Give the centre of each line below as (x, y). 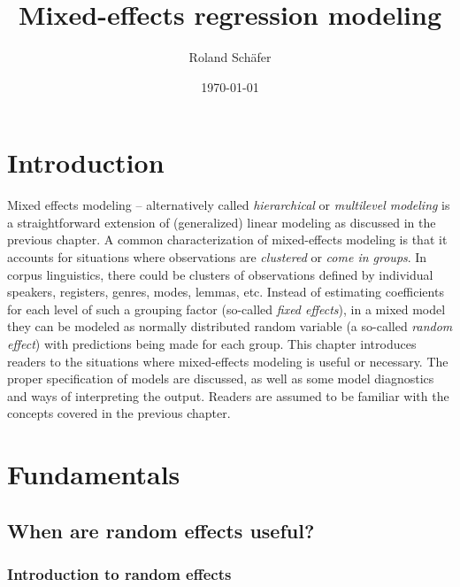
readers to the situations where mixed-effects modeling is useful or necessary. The (228, 361)
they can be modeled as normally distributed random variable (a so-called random (230, 326)
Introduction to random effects (119, 574)
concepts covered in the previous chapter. (119, 413)
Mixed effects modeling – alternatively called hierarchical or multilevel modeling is (229, 205)
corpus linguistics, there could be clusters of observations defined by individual (220, 274)
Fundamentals (94, 474)
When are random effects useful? (161, 530)
